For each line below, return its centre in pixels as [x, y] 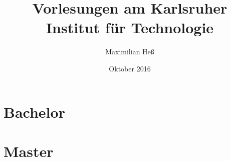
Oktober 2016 [130, 68]
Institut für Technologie [130, 27]
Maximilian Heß [130, 52]
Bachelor [34, 111]
